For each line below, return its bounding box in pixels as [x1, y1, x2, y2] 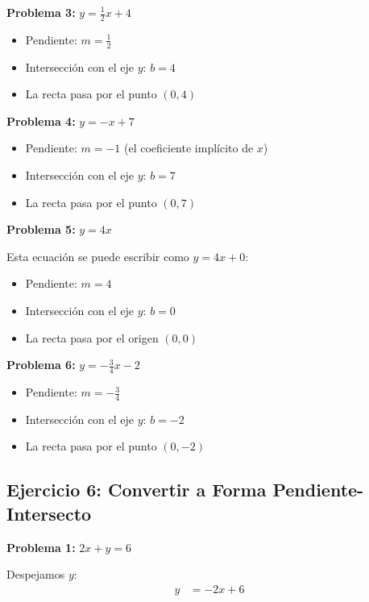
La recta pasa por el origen [25, 329, 159, 346]
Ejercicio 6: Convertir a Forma [6, 477, 267, 502]
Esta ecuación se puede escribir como [6, 247, 189, 264]
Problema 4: [6, 112, 76, 129]
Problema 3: [6, 4, 76, 20]
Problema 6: [6, 356, 76, 373]
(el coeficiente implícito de [123, 139, 254, 156]
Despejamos [6, 566, 65, 583]
